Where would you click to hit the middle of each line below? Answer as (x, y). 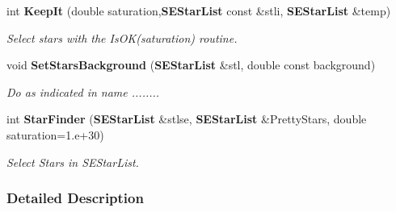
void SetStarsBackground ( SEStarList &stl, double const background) (191, 65)
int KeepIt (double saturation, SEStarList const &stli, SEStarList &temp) (199, 10)
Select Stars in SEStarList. (73, 162)
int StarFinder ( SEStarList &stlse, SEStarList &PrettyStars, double (187, 119)
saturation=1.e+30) (55, 134)
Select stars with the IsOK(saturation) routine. (122, 37)
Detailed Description (75, 198)
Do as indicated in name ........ (83, 91)
